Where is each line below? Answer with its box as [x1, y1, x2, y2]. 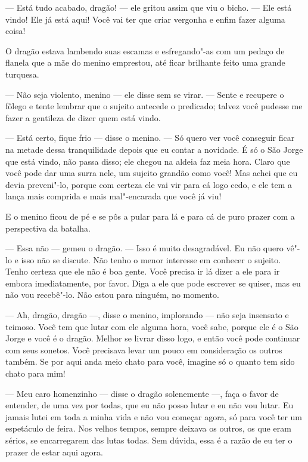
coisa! [5, 24, 26, 37]
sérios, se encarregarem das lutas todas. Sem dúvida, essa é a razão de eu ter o [5, 434, 293, 446]
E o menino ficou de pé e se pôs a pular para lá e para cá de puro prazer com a [5, 210, 295, 222]
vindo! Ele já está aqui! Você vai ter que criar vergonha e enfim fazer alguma [5, 13, 285, 25]
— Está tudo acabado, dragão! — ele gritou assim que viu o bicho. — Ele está [5, 1, 292, 13]
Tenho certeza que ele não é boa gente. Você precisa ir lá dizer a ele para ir [5, 265, 280, 278]
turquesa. [5, 67, 39, 80]
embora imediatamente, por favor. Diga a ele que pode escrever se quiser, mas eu [5, 276, 301, 289]
